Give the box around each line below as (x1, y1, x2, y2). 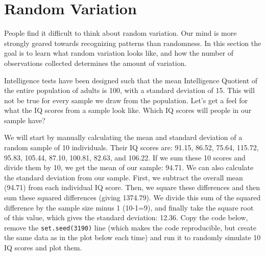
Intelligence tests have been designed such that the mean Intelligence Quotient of (4, 75, 258, 85)
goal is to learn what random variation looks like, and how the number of (4, 48, 234, 58)
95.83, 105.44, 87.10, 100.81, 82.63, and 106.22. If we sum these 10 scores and (4, 152, 246, 162)
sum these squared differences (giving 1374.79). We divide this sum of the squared (4, 192, 261, 203)
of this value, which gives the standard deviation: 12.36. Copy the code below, (4, 212, 248, 223)
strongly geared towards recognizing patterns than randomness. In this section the (4, 37, 261, 48)
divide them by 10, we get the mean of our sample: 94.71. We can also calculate (4, 162, 254, 173)
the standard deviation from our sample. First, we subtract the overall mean (4, 172, 243, 182)
